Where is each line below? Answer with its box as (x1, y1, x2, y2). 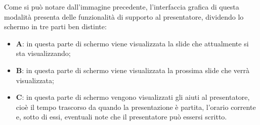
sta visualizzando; (16, 48, 71, 58)
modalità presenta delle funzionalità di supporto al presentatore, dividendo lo (4, 11, 244, 22)
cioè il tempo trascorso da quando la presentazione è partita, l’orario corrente (16, 101, 256, 112)
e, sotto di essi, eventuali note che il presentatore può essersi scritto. (16, 111, 227, 122)
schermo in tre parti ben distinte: (4, 21, 107, 32)
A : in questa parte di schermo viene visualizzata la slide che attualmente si (16, 38, 249, 48)
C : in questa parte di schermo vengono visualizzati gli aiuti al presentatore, (16, 92, 250, 102)
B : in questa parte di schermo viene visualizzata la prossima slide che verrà (16, 65, 250, 75)
